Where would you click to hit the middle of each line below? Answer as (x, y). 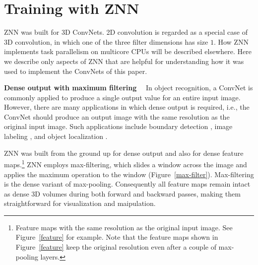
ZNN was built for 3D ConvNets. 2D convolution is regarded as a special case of (126, 32)
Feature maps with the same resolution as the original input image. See (124, 227)
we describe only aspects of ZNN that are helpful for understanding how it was (124, 61)
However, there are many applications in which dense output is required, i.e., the (127, 107)
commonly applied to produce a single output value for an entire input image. (122, 97)
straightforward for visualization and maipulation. (80, 203)
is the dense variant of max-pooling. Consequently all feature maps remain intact (127, 184)
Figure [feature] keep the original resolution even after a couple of (116, 247)
